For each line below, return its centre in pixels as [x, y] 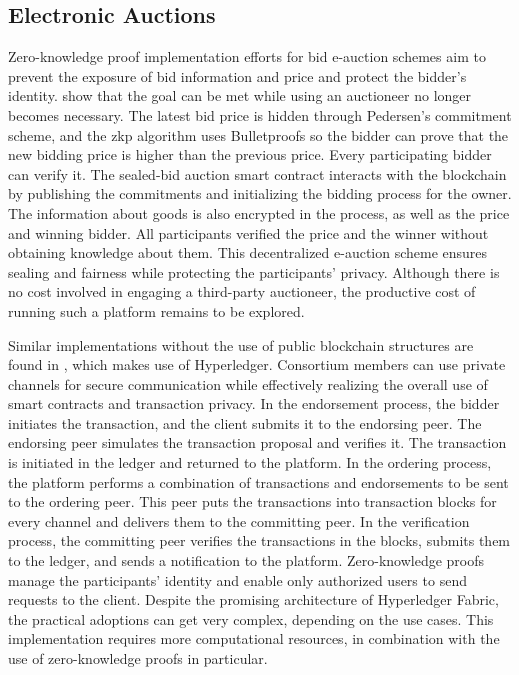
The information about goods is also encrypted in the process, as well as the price [259, 212]
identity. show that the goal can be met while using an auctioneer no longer [240, 95]
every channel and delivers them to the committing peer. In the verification [239, 520]
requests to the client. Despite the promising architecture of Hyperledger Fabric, [253, 599]
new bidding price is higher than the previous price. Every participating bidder [250, 154]
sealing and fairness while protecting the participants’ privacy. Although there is [254, 271]
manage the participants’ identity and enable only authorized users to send [237, 579]
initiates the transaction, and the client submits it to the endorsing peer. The [245, 422]
